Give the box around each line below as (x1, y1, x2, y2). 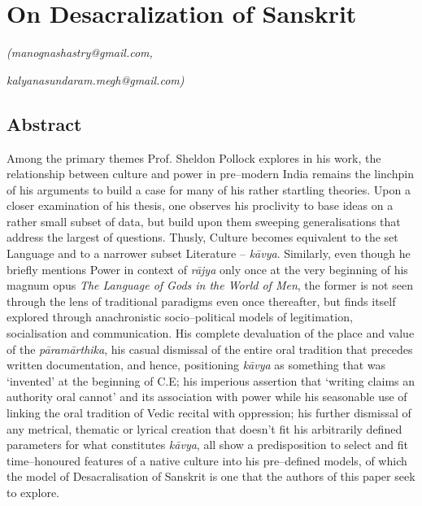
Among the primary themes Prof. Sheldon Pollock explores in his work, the (7, 149, 381, 166)
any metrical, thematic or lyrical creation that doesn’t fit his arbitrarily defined (7, 420, 402, 437)
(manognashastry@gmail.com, (7, 44, 153, 61)
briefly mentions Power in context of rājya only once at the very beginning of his (7, 260, 408, 277)
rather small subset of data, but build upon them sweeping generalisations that (7, 212, 401, 229)
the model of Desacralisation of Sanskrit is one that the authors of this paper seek (7, 468, 415, 485)
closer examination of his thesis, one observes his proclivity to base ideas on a (7, 197, 394, 214)
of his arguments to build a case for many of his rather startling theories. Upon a (7, 181, 411, 198)
